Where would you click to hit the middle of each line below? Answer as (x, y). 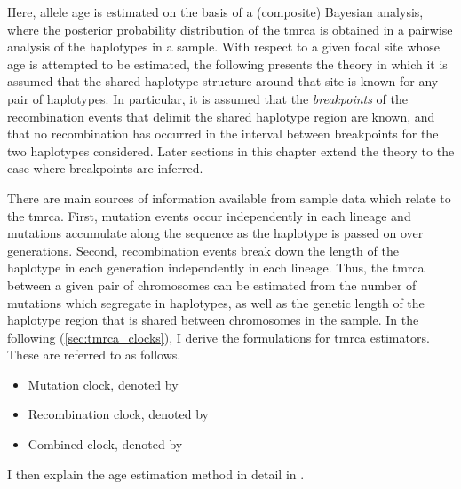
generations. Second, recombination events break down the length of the (203, 250)
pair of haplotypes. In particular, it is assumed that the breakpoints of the (207, 98)
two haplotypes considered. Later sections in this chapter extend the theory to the (231, 150)
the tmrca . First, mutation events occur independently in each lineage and (209, 215)
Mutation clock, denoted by (103, 384)
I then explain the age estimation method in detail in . (156, 473)
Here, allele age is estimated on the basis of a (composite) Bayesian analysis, (215, 12)
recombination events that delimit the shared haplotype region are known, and (221, 116)
